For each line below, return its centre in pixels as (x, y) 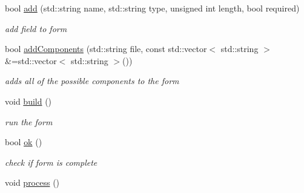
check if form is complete (51, 162)
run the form (29, 121)
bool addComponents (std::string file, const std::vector (106, 49)
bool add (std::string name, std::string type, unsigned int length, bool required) (152, 8)
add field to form (36, 28)
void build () (28, 101)
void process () (32, 182)
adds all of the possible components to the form (92, 81)
